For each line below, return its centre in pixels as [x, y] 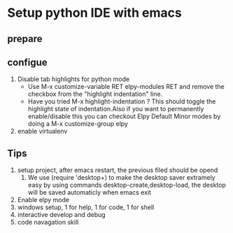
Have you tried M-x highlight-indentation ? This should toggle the [122, 101]
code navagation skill [48, 223]
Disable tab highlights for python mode [73, 79]
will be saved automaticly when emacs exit [90, 192]
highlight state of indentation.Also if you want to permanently [116, 109]
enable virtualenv [42, 132]
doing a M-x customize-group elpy [78, 124]
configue [27, 62]
